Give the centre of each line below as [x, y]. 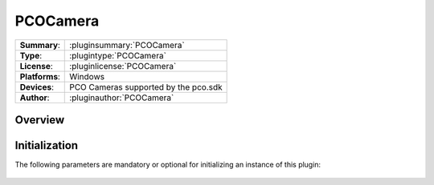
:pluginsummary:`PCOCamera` [127, 45]
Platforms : [40, 76]
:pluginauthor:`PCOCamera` [122, 98]
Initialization [47, 145]
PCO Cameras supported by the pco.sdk [146, 86]
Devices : [37, 86]
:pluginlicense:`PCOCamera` [123, 66]
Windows [87, 76]
